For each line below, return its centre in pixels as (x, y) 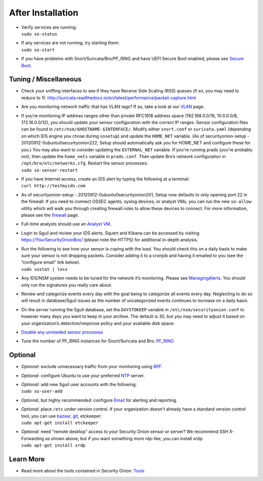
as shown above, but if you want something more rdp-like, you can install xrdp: (124, 438)
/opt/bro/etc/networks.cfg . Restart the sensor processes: (85, 163)
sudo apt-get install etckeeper (60, 423)
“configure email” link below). (51, 262)
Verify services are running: (49, 27)
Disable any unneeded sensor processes (62, 332)
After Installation (44, 13)
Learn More (27, 459)
